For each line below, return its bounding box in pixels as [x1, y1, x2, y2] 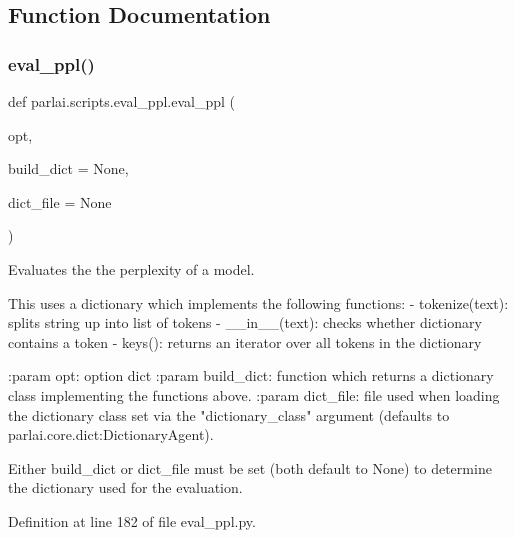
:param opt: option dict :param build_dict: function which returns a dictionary [8, 365, 494, 386]
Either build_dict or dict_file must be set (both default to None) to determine [8, 457, 492, 478]
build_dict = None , [8, 158, 129, 179]
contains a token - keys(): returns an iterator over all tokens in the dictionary [8, 331, 482, 352]
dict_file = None [8, 191, 112, 212]
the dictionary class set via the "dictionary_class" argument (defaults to [8, 404, 450, 425]
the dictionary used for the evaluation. [8, 477, 243, 498]
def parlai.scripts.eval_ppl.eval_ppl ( [8, 91, 235, 111]
